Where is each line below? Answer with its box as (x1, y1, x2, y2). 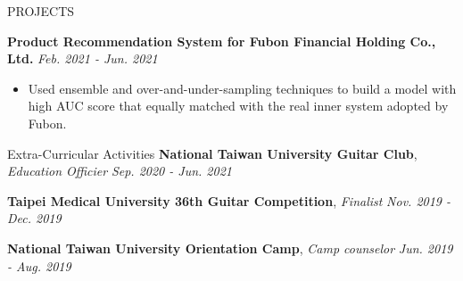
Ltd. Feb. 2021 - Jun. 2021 (7, 49, 158, 68)
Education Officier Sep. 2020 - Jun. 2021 (7, 161, 232, 180)
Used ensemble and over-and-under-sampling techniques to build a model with (28, 79, 457, 97)
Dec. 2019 (7, 209, 62, 227)
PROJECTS (7, 2, 75, 20)
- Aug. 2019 (7, 256, 71, 275)
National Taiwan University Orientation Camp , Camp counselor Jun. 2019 (7, 238, 453, 257)
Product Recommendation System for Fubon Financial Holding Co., (7, 31, 436, 50)
